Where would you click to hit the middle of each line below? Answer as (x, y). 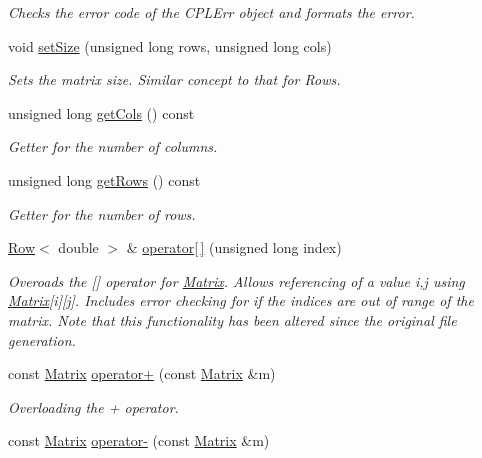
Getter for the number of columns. (113, 146)
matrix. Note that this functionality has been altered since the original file (232, 319)
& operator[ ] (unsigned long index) (234, 247)
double (78, 247)
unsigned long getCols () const (101, 112)
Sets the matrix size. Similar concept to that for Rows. (174, 79)
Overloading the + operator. (93, 406)
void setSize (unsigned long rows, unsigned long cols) (170, 45)
